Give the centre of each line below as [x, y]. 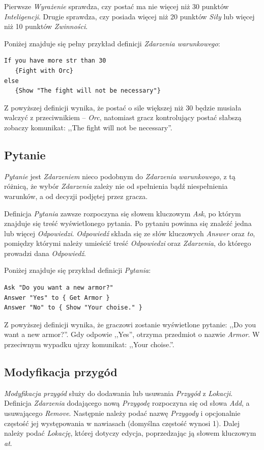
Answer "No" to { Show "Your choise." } [74, 308]
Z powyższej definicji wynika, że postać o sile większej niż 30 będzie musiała [123, 107]
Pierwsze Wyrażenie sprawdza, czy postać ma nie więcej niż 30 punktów [116, 6]
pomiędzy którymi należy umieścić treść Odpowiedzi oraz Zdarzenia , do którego [128, 243]
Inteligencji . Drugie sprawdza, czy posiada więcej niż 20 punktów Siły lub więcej [129, 16]
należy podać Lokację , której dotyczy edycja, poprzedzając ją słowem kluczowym [130, 433]
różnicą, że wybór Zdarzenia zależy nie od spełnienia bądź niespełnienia [116, 186]
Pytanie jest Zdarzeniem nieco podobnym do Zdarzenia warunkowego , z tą [120, 176]
